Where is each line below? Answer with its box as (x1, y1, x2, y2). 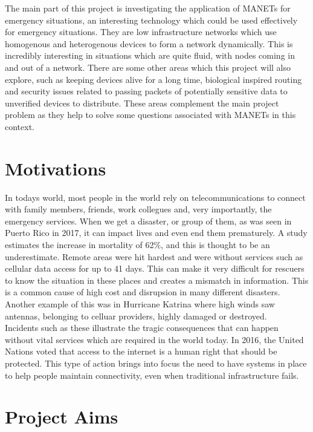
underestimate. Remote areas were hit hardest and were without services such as (5, 250, 303, 263)
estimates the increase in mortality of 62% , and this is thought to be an (5, 238, 270, 251)
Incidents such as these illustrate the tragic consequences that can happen (5, 321, 279, 334)
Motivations (5, 155, 106, 180)
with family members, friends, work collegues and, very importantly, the (5, 203, 272, 215)
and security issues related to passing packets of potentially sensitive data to (5, 85, 288, 97)
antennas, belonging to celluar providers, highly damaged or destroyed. (5, 309, 267, 322)
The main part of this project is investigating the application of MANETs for (5, 2, 291, 14)
